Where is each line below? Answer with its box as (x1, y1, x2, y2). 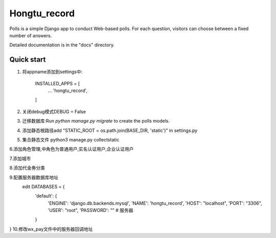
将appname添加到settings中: (22, 69, 83, 75)
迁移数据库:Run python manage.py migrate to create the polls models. (22, 118, 170, 124)
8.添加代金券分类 (9, 165, 45, 171)
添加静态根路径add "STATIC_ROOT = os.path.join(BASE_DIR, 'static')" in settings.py (22, 127, 198, 133)
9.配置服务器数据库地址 (9, 174, 59, 180)
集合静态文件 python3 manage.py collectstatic (22, 136, 120, 142)
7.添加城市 (9, 155, 31, 161)
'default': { (35, 193, 57, 199)
